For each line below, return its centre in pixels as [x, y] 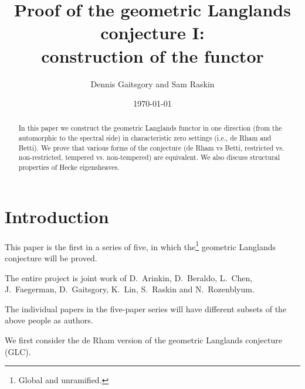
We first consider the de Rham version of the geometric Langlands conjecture [143, 339]
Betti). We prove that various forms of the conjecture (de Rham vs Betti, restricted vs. [151, 147]
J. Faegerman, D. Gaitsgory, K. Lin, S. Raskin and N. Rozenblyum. [130, 289]
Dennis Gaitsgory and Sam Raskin [152, 83]
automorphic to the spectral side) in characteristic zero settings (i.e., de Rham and [145, 138]
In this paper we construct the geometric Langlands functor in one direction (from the [150, 128]
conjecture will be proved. [51, 257]
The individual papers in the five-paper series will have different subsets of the [146, 308]
